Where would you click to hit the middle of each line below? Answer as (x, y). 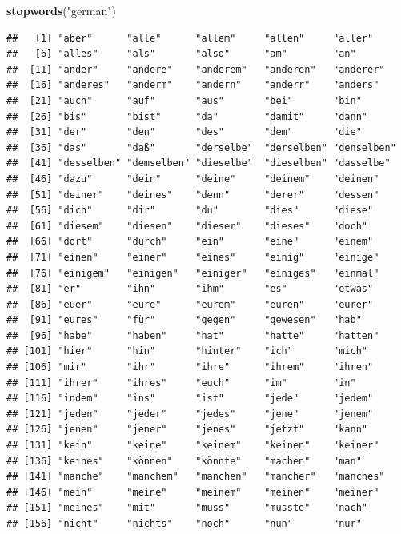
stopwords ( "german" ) (61, 10)
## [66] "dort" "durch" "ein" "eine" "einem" (190, 242)
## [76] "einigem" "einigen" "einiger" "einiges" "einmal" (193, 273)
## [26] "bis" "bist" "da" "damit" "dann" (187, 116)
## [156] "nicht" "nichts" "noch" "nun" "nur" (184, 524)
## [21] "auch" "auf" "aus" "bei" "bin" (184, 100)
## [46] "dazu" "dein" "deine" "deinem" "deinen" (193, 179)
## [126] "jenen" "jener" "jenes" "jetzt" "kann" (187, 430)
